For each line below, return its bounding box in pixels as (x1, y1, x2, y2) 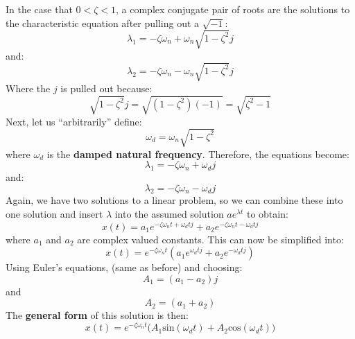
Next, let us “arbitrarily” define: (6, 114, 142, 128)
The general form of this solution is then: (6, 308, 189, 322)
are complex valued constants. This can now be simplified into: (77, 232, 344, 246)
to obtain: (246, 207, 288, 221)
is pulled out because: (60, 80, 153, 95)
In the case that (6, 2, 73, 16)
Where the (6, 80, 51, 95)
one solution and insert (6, 207, 103, 221)
